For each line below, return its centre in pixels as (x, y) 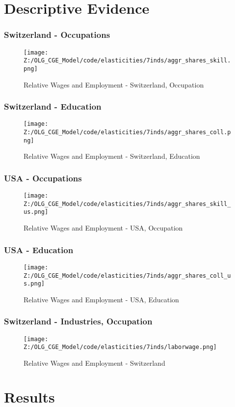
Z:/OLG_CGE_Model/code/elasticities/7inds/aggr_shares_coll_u (127, 276)
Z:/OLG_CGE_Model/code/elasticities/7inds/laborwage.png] (120, 347)
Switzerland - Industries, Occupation (78, 321)
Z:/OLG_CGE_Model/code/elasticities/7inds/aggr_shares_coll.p (127, 132)
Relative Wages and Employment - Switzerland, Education (112, 156)
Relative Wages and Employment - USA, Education (101, 299)
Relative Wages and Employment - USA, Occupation (103, 228)
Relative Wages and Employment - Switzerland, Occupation (114, 84)
